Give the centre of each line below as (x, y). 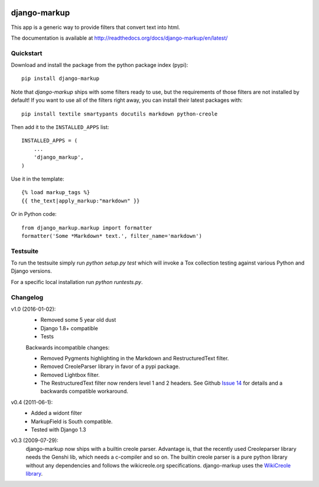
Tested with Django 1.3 (58, 430)
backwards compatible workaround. (84, 391)
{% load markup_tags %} (56, 193)
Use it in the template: (38, 179)
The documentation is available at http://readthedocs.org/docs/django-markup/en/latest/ (119, 38)
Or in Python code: (34, 214)
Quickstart (27, 53)
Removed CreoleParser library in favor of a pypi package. (110, 366)
